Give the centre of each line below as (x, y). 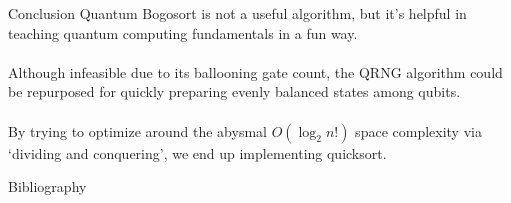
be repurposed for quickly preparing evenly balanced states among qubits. (234, 91)
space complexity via (418, 130)
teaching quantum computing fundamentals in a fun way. (183, 32)
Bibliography (47, 186)
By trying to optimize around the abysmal (137, 130)
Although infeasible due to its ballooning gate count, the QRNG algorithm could (255, 71)
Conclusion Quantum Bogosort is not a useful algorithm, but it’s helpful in (237, 13)
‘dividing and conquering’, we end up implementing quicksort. (197, 152)
